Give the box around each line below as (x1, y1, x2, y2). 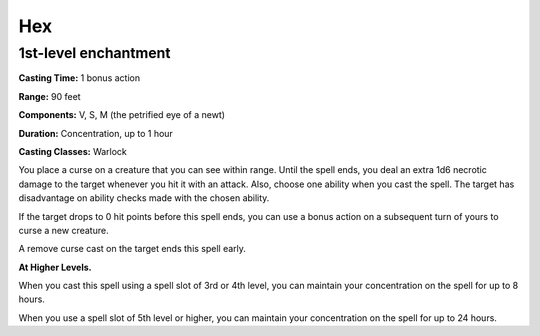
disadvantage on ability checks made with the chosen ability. (18, 192, 270, 204)
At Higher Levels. (18, 261, 92, 273)
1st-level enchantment (18, 44, 171, 62)
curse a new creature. (18, 224, 109, 236)
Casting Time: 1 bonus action (18, 72, 140, 84)
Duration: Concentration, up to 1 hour (18, 127, 174, 139)
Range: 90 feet (18, 90, 81, 102)
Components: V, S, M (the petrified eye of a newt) (18, 109, 225, 121)
